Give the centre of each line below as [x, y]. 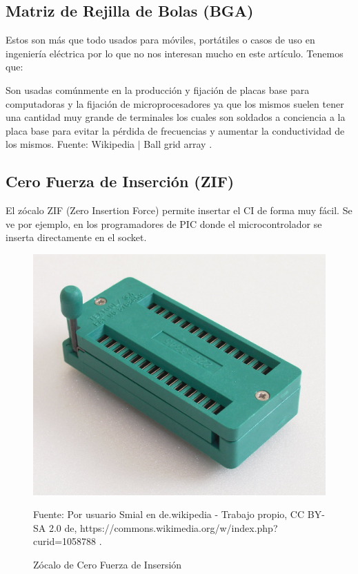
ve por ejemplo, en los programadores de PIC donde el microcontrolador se [164, 223]
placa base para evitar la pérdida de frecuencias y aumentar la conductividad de [175, 130]
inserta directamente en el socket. [76, 237]
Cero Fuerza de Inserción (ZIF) [120, 181]
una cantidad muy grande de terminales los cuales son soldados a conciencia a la [176, 117]
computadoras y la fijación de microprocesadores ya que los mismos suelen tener [175, 103]
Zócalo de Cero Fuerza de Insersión [108, 564]
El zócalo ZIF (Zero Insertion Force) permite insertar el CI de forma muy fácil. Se [179, 210]
